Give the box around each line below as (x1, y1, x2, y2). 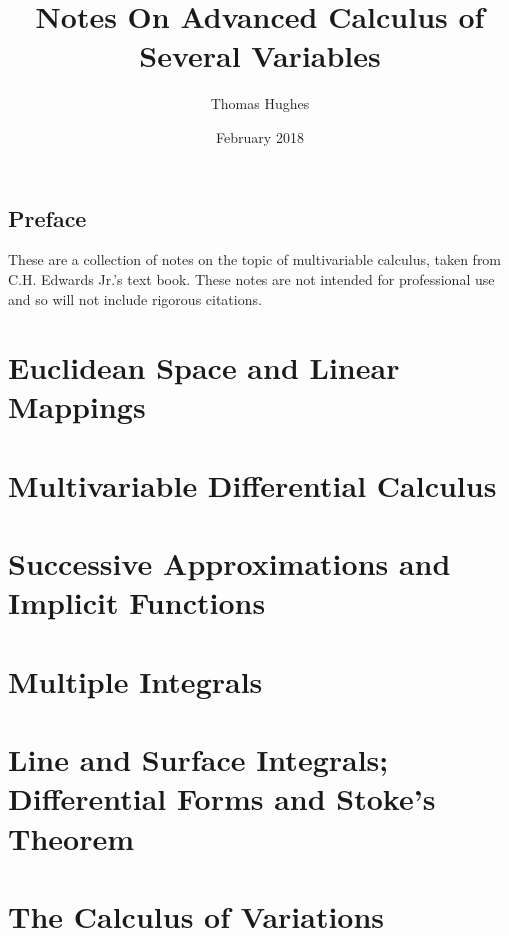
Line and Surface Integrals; (8, 739, 389, 780)
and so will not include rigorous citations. (8, 288, 262, 309)
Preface (8, 202, 87, 233)
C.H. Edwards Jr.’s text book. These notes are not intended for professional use (8, 268, 495, 289)
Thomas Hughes (210, 93, 310, 114)
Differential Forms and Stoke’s (8, 778, 436, 819)
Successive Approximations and (8, 543, 451, 584)
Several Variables (139, 35, 381, 76)
